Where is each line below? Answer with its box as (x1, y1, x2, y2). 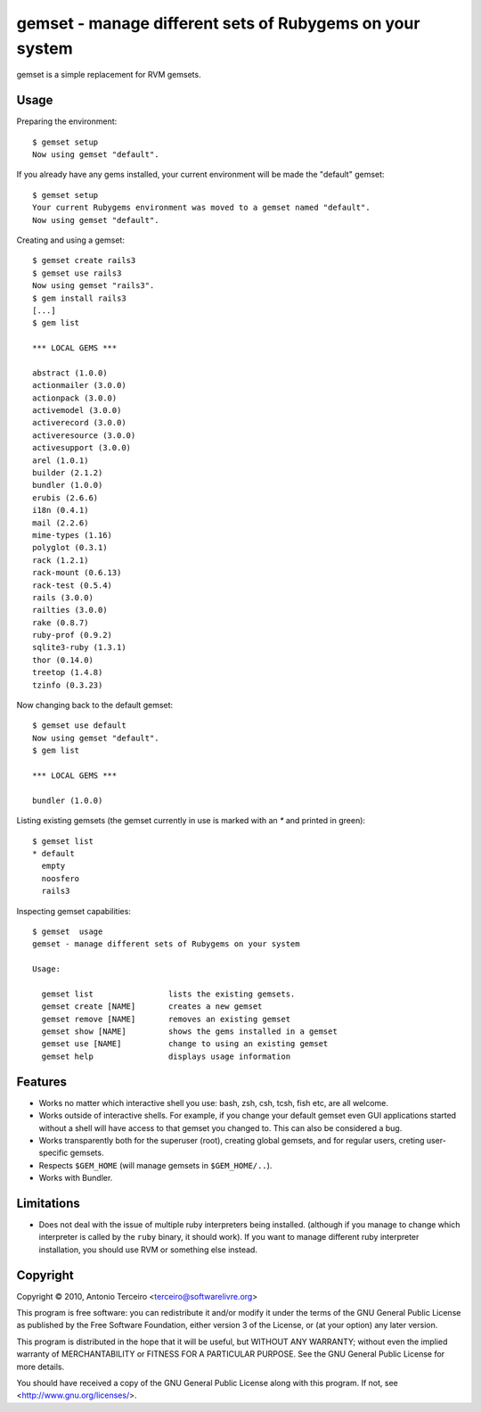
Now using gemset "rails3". (32, 281, 155, 291)
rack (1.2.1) (32, 555, 89, 566)
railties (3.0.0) (32, 605, 108, 615)
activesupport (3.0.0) (32, 442, 132, 453)
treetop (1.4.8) (32, 667, 103, 678)
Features (16, 1074, 67, 1089)
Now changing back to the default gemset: (16, 700, 174, 711)
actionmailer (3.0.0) (32, 380, 126, 391)
